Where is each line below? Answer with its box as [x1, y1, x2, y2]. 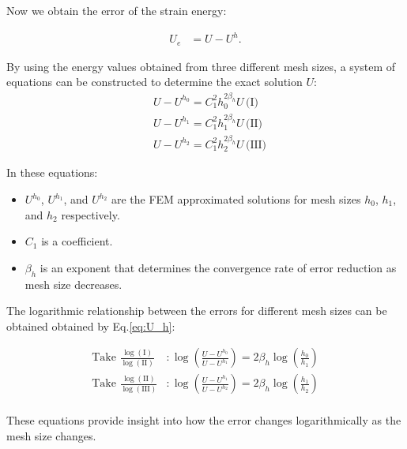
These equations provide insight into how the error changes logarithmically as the [6, 412, 401, 428]
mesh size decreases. [24, 275, 122, 292]
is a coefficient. [41, 233, 113, 249]
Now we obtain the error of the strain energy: [6, 2, 227, 18]
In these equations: [6, 164, 98, 181]
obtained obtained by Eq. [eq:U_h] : [6, 317, 175, 334]
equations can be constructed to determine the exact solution [6, 73, 303, 90]
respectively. [61, 206, 120, 223]
